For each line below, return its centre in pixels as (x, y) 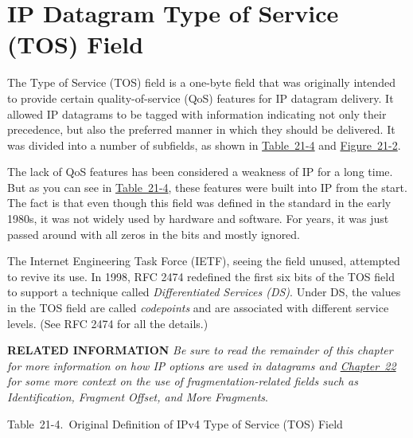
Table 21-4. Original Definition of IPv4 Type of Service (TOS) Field (175, 423)
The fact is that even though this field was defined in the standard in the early (199, 203)
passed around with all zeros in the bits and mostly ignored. (154, 234)
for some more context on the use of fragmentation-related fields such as (183, 381)
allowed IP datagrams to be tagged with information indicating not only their (197, 113)
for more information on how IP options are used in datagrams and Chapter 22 (202, 365)
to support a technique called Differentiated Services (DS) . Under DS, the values (204, 292)
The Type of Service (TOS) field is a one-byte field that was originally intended (201, 82)
